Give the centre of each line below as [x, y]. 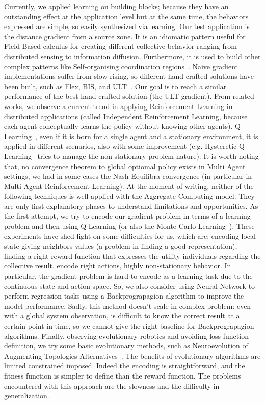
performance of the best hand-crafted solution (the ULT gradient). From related [129, 96]
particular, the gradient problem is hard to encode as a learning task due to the [128, 276]
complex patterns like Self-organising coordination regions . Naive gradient [121, 66]
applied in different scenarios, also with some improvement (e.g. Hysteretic [121, 146]
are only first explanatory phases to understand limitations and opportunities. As [131, 206]
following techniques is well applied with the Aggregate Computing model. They [129, 196]
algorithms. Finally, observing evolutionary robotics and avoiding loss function [126, 335]
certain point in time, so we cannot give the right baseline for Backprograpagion [129, 326]
